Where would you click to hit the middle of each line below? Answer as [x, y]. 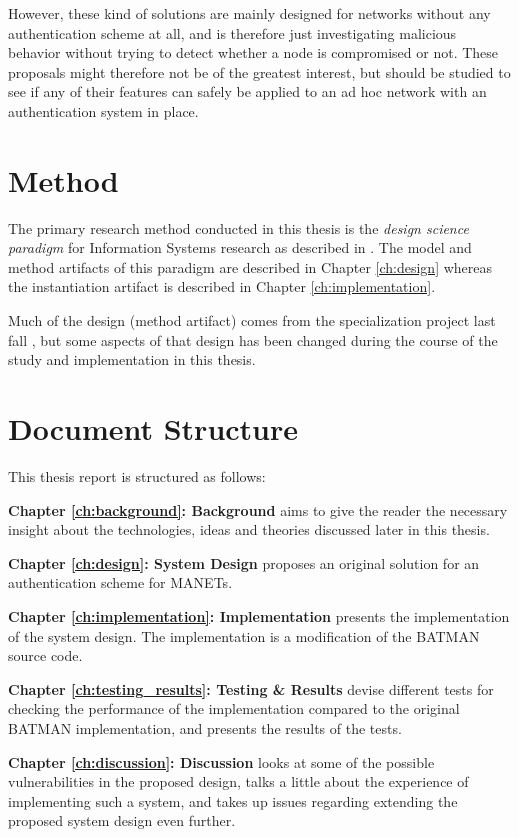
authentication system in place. [103, 110]
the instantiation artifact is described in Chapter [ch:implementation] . [222, 286]
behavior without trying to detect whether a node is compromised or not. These [253, 52]
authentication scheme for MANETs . [120, 582]
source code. [45, 655]
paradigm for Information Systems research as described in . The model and [240, 247]
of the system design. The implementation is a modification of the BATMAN [244, 635]
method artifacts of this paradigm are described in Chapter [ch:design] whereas [250, 266]
